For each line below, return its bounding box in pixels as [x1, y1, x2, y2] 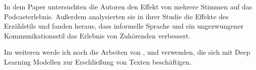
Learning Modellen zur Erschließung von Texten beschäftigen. [4, 56, 192, 67]
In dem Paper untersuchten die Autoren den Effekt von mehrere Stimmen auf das [4, 1, 252, 11]
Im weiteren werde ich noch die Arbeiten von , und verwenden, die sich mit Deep [4, 47, 251, 57]
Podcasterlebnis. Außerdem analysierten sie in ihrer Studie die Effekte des [4, 11, 229, 21]
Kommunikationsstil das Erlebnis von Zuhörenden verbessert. [4, 30, 191, 40]
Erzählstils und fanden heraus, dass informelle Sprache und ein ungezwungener [4, 21, 244, 31]
